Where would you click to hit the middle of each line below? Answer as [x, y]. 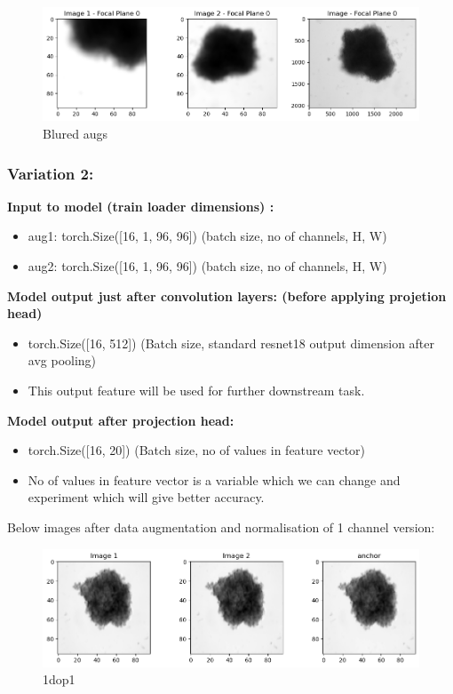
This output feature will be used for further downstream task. [196, 391]
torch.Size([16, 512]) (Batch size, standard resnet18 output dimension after [231, 343]
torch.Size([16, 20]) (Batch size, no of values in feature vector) [197, 450]
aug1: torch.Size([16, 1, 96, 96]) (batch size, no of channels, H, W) [207, 236]
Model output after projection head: [121, 420]
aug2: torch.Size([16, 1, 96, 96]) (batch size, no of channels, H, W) [207, 266]
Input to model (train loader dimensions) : [141, 206]
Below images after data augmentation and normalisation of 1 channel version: [221, 527]
